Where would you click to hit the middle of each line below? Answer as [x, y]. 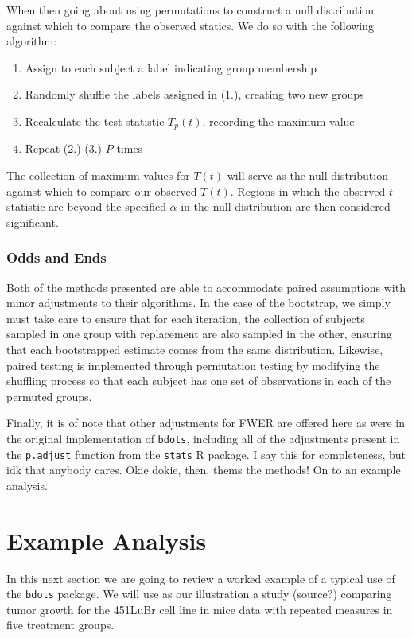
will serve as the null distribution [307, 175]
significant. [33, 222]
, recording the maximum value [278, 121]
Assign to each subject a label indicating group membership [171, 67]
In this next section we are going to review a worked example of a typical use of [201, 578]
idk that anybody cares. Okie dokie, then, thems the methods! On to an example [204, 470]
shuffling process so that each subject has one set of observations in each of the [199, 381]
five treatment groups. [60, 625]
